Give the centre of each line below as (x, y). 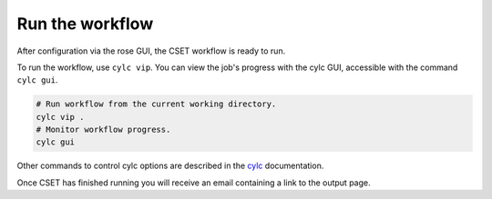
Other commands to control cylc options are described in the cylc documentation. (170, 166)
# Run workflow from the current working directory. (156, 104)
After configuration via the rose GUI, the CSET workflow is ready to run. (151, 51)
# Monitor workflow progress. (103, 130)
